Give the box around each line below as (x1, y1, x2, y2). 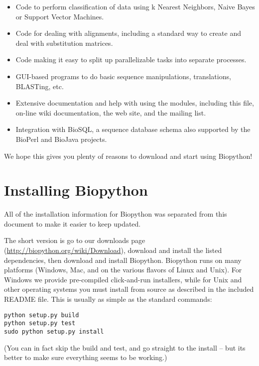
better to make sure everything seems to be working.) (4, 352, 167, 363)
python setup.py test (4, 320, 76, 327)
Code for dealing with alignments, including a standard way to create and (15, 28, 241, 38)
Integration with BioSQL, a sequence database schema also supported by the (15, 124, 251, 134)
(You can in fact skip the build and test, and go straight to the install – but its (4, 342, 246, 353)
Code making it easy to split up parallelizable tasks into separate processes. (15, 54, 247, 65)
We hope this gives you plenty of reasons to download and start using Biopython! (4, 150, 253, 161)
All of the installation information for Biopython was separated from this (4, 209, 227, 219)
